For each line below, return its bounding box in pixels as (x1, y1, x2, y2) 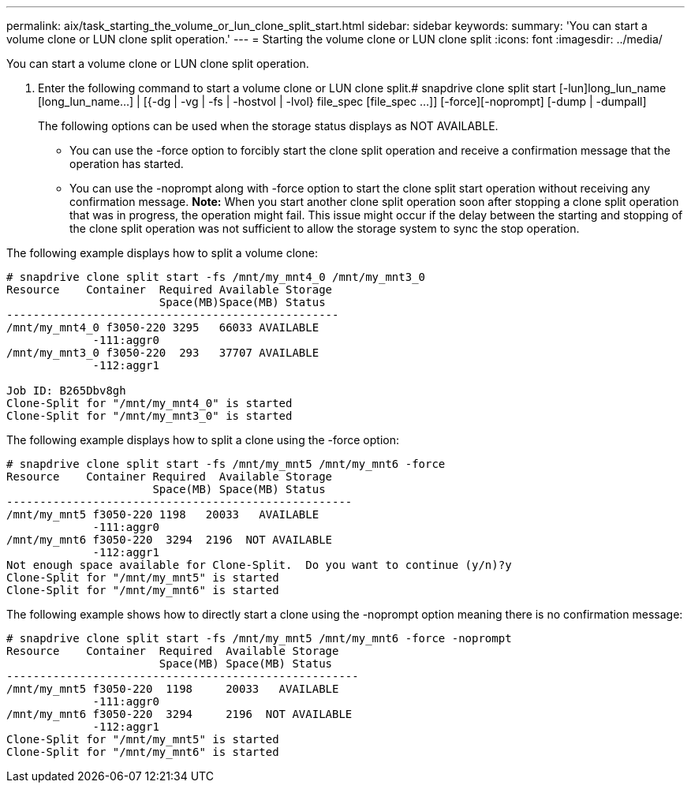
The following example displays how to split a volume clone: (6, 246, 318, 260)
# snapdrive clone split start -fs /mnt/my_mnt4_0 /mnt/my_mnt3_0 (6, 271, 426, 283)
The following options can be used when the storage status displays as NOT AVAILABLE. (38, 119, 499, 133)
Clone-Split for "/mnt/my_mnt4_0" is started (6, 397, 293, 409)
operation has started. (69, 157, 184, 170)
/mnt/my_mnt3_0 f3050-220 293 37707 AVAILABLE (6, 346, 319, 359)
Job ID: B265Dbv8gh (6, 384, 126, 397)
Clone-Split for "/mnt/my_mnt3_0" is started (6, 409, 293, 422)
